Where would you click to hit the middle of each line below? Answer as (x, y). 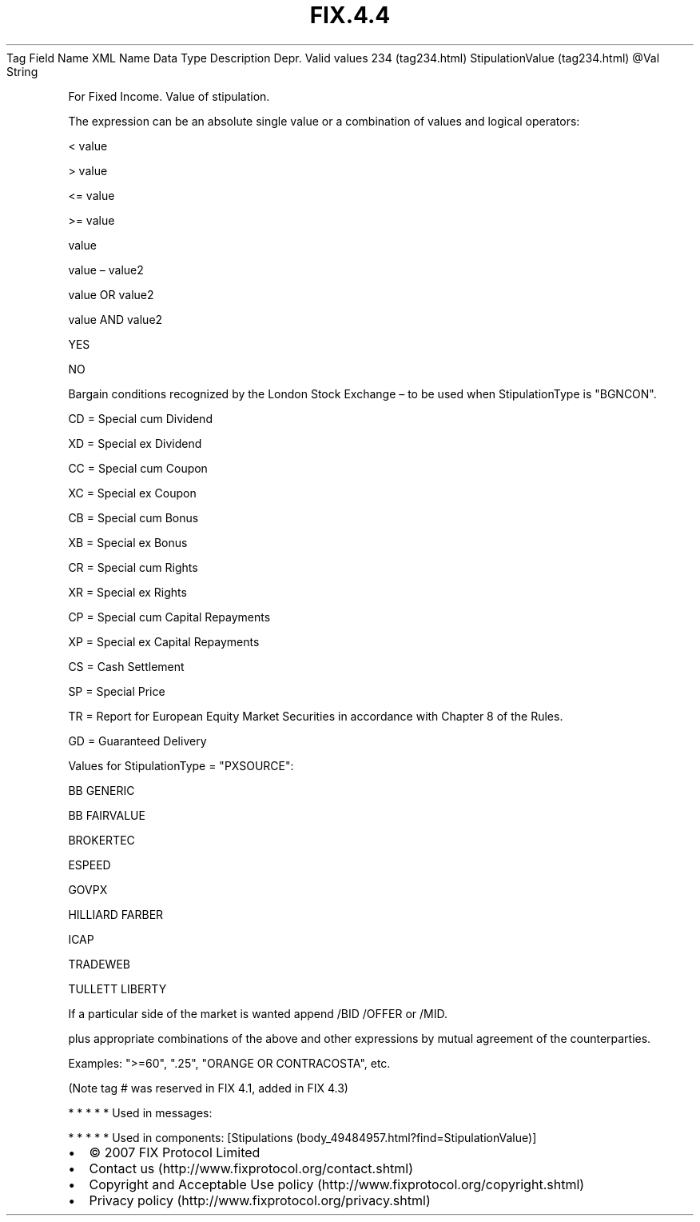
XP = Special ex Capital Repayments (164, 641)
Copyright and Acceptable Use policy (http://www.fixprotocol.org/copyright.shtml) (337, 1184)
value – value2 (106, 270)
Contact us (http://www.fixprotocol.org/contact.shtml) (251, 1168)
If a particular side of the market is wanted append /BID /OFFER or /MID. (258, 1013)
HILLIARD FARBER (116, 914)
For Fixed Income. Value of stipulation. (169, 96)
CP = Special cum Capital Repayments (169, 617)
